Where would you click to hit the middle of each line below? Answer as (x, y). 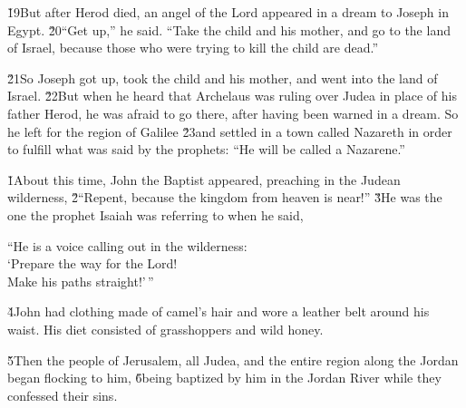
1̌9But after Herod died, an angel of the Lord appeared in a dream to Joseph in (228, 12)
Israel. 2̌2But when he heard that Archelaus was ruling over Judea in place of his (232, 96)
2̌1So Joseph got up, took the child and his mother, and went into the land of (223, 78)
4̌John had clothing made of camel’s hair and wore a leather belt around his (218, 311)
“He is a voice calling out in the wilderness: (127, 245)
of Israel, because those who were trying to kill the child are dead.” (193, 48)
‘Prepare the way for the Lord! (92, 263)
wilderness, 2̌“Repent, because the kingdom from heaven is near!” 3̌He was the (225, 197)
